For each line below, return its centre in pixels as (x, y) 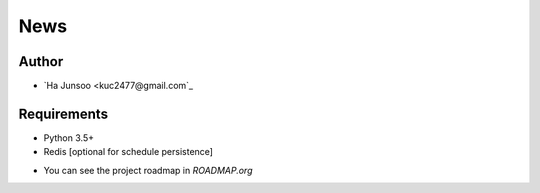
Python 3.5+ (69, 137)
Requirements (63, 113)
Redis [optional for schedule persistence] (128, 152)
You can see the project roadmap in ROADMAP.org (148, 170)
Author (41, 61)
